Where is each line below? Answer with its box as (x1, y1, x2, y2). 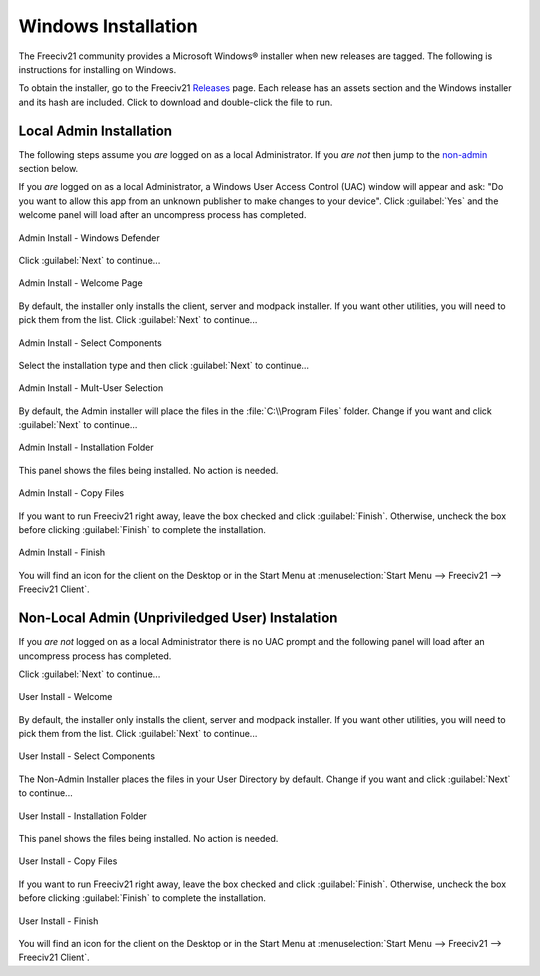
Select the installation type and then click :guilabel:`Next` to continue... (18, 359, 310, 371)
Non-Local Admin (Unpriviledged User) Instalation (18, 610, 338, 627)
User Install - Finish (18, 915, 99, 927)
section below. (18, 163, 79, 175)
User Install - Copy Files (18, 855, 118, 867)
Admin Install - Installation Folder (18, 441, 154, 454)
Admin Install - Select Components (18, 336, 162, 349)
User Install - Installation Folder (18, 810, 147, 822)
